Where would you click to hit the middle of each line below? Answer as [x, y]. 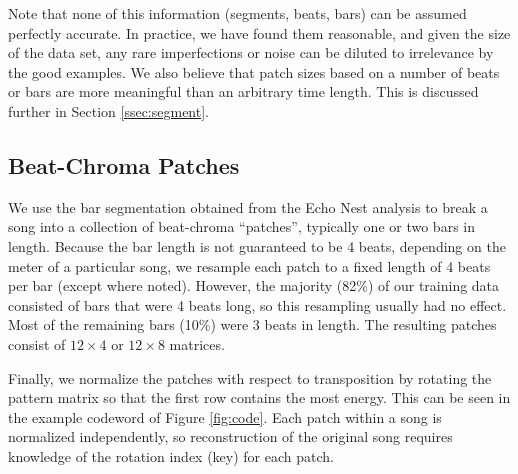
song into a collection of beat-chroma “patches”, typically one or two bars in [241, 226]
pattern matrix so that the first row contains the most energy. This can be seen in [259, 397]
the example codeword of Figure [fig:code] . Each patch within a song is [225, 416]
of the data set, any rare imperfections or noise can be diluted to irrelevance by [251, 52]
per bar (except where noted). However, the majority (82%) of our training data [254, 285]
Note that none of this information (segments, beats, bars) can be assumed [237, 13]
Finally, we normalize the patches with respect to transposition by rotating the [250, 377]
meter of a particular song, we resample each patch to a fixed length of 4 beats [249, 265]
